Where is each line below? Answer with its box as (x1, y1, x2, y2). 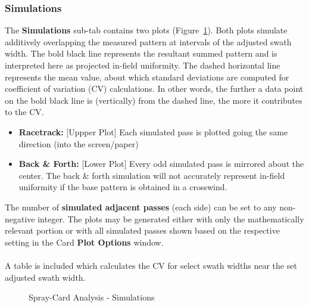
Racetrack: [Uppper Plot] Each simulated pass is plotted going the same (18, 125, 288, 138)
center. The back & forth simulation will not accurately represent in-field (18, 169, 285, 181)
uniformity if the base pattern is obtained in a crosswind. (18, 181, 227, 193)
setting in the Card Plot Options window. (5, 235, 164, 248)
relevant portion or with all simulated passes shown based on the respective (5, 224, 280, 237)
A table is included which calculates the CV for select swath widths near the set (5, 259, 297, 271)
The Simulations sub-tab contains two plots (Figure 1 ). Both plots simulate (5, 24, 288, 36)
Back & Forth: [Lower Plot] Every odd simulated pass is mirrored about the (18, 157, 304, 170)
